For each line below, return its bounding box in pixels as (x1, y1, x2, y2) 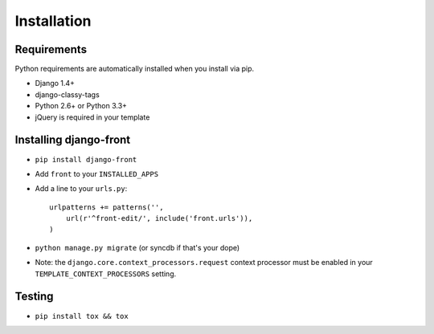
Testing (14, 290, 54, 303)
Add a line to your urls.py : (35, 184, 128, 193)
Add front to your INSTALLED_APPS (35, 169, 159, 178)
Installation (14, 12, 92, 30)
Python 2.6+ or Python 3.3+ (35, 101, 128, 111)
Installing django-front (14, 133, 131, 147)
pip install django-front (35, 155, 137, 164)
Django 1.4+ (35, 79, 76, 88)
